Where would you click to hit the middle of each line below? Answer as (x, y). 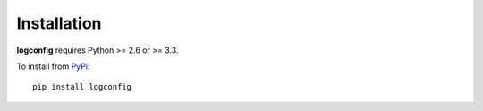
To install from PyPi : (53, 66)
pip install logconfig (82, 87)
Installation (59, 23)
